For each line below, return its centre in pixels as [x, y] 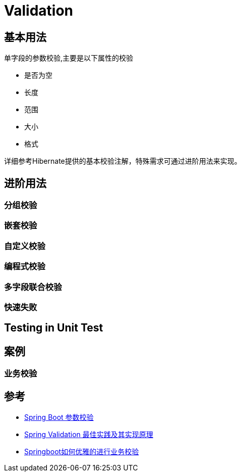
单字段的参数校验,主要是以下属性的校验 [69, 58]
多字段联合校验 [33, 287]
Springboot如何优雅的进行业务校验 [82, 451]
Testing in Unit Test [54, 328]
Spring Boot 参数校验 [59, 417]
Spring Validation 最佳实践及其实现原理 [89, 434]
